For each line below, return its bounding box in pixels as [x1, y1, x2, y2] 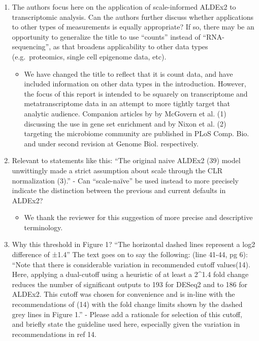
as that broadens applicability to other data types [53, 41, 208, 52]
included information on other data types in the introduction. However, [24, 78, 246, 89]
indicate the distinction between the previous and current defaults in [12, 185, 226, 196]
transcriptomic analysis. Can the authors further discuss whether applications [12, 11, 254, 22]
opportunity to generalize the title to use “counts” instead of [12, 31, 201, 42]
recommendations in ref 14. [12, 328, 97, 339]
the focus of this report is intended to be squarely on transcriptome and [24, 88, 248, 99]
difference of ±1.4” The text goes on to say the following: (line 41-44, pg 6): [12, 249, 248, 260]
